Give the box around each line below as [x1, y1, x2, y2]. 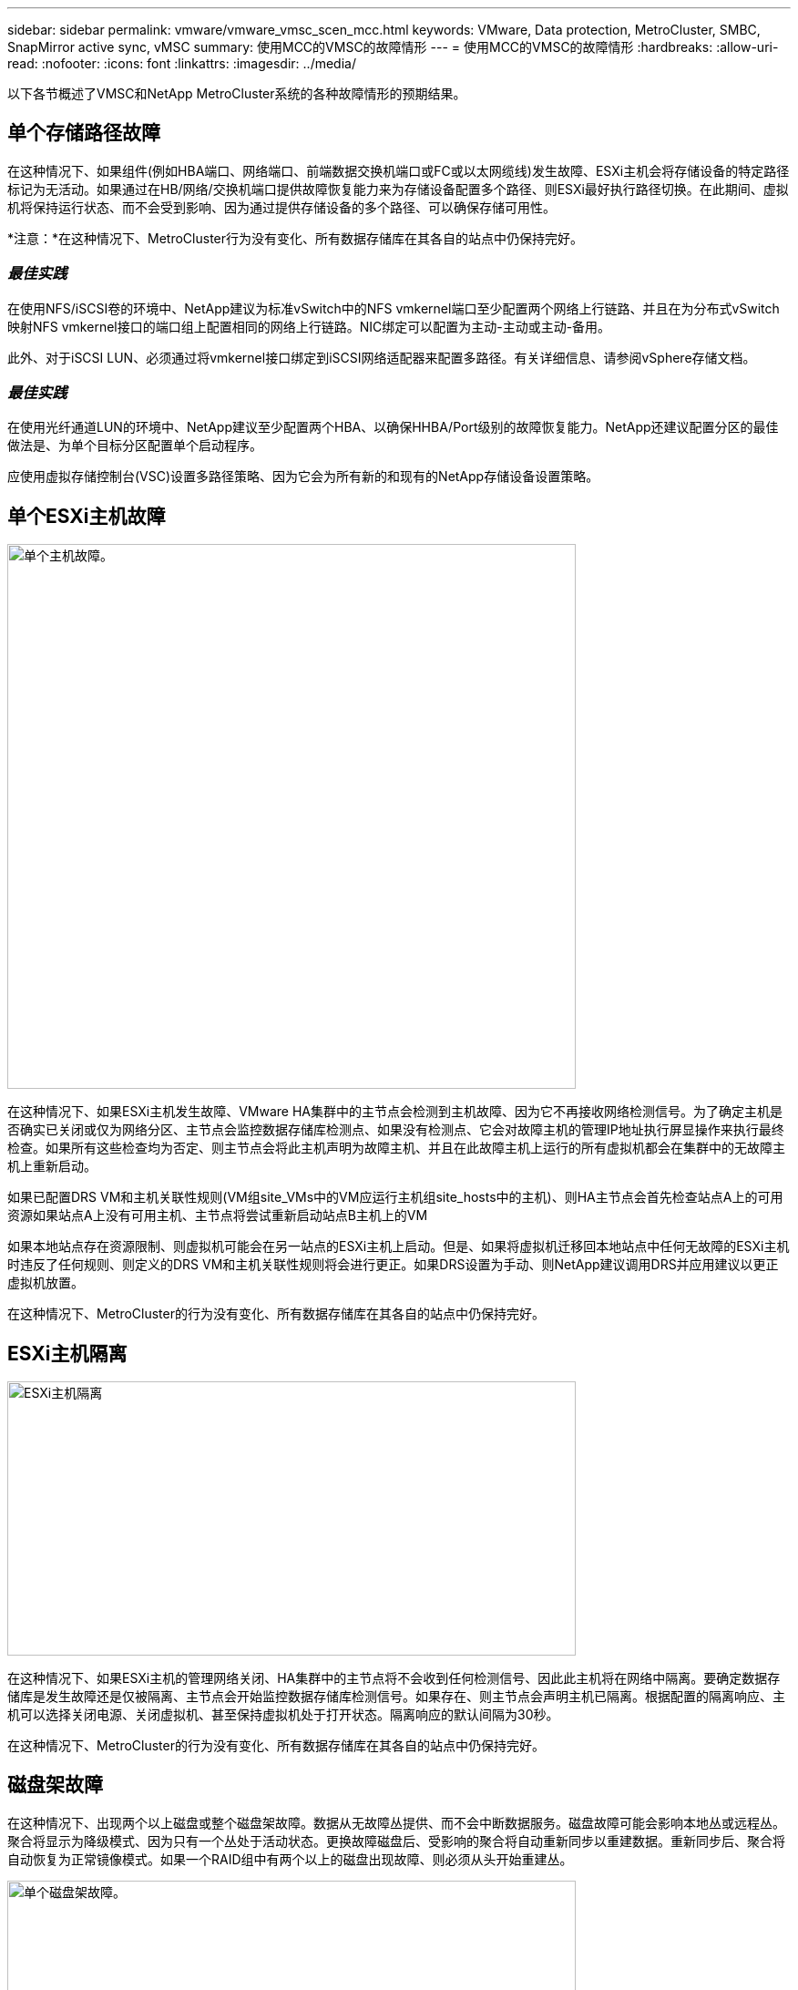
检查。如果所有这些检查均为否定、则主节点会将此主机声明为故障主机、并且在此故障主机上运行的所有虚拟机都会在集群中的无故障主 [7, 1140, 785, 1156]
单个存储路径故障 [7, 121, 160, 145]
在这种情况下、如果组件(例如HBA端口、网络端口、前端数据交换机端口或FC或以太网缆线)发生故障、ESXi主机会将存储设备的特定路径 [7, 162, 790, 179]
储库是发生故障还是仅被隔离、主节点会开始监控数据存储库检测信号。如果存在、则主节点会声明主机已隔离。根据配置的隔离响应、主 [7, 1688, 785, 1705]
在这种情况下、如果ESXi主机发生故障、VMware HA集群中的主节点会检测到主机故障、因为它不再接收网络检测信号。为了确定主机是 [7, 1103, 783, 1120]
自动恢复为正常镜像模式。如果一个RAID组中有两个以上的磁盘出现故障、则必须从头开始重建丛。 [7, 1851, 573, 1867]
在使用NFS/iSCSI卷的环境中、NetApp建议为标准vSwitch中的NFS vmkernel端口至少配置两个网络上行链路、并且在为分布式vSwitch [7, 300, 780, 316]
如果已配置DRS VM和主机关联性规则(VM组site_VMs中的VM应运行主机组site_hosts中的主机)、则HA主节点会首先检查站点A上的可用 [7, 1189, 783, 1205]
